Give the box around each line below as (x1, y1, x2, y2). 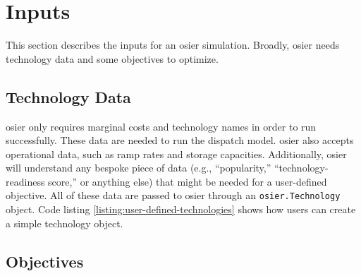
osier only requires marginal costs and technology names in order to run (6, 119, 317, 133)
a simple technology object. (6, 215, 123, 230)
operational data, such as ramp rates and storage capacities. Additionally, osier (6, 146, 347, 161)
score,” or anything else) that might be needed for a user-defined (48, 174, 327, 188)
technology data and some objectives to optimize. (6, 51, 219, 66)
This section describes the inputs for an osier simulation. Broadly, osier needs (6, 37, 340, 52)
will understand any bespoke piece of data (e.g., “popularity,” (6, 160, 271, 175)
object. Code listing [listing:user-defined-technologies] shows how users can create (6, 202, 356, 217)
